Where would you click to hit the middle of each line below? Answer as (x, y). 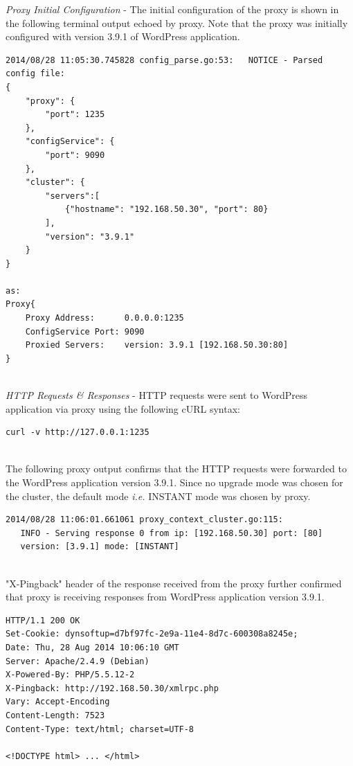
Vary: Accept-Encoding (58, 702)
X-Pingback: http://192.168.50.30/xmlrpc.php (112, 688)
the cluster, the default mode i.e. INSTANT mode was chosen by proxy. (158, 496)
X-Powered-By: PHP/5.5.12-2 (70, 675)
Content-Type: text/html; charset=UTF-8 (100, 729)
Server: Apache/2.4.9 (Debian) (78, 661)
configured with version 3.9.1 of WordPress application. (123, 36)
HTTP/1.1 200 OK (43, 620)
